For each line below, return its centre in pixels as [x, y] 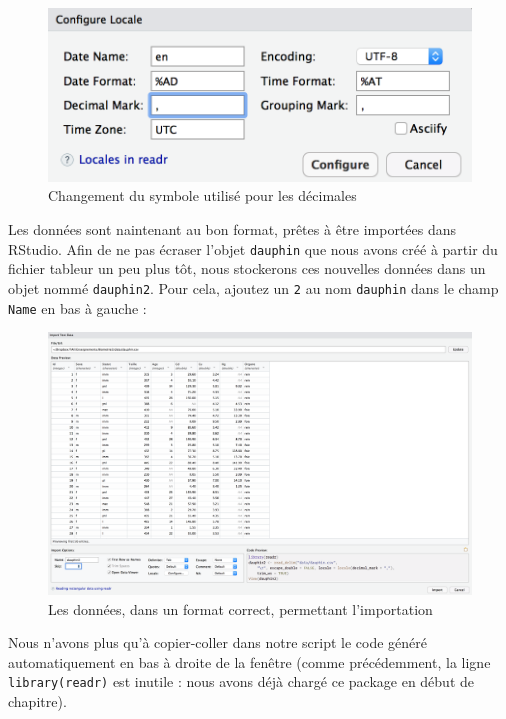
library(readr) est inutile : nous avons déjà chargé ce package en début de [241, 681]
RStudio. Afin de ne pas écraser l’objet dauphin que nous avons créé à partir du [253, 248]
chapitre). [37, 701]
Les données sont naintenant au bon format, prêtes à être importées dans [232, 229]
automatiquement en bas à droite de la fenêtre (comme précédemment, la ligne [249, 661]
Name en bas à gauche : [77, 307]
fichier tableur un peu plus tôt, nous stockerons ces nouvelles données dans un [247, 268]
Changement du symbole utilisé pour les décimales [202, 195]
